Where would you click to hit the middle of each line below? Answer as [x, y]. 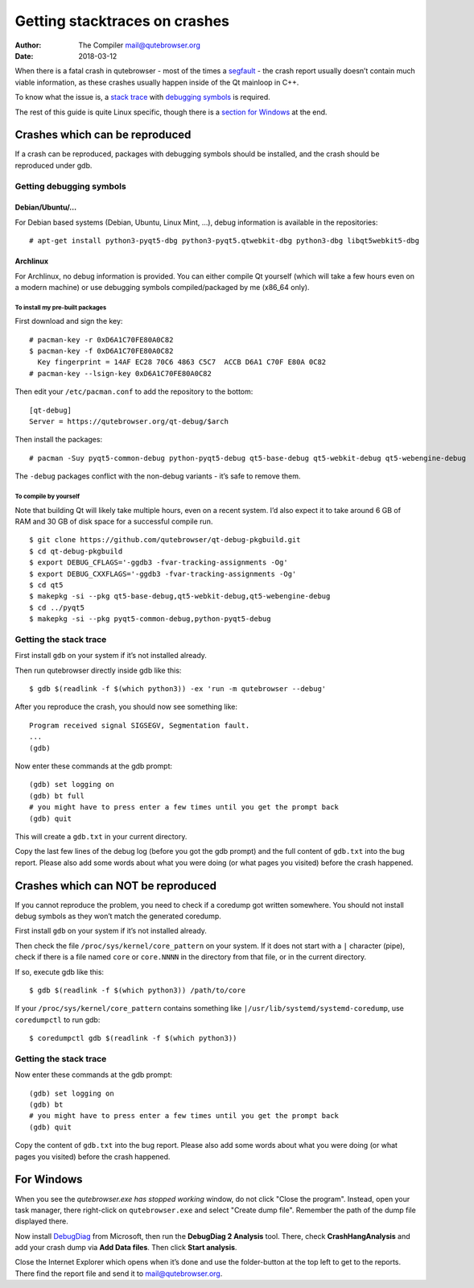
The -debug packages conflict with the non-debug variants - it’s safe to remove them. [158, 476]
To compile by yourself [47, 496]
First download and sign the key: [69, 321]
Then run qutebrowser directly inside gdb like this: [98, 670]
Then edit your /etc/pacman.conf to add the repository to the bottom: [134, 391]
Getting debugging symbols [70, 186]
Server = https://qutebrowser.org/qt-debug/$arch [129, 422]
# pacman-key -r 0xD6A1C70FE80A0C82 [101, 340]
